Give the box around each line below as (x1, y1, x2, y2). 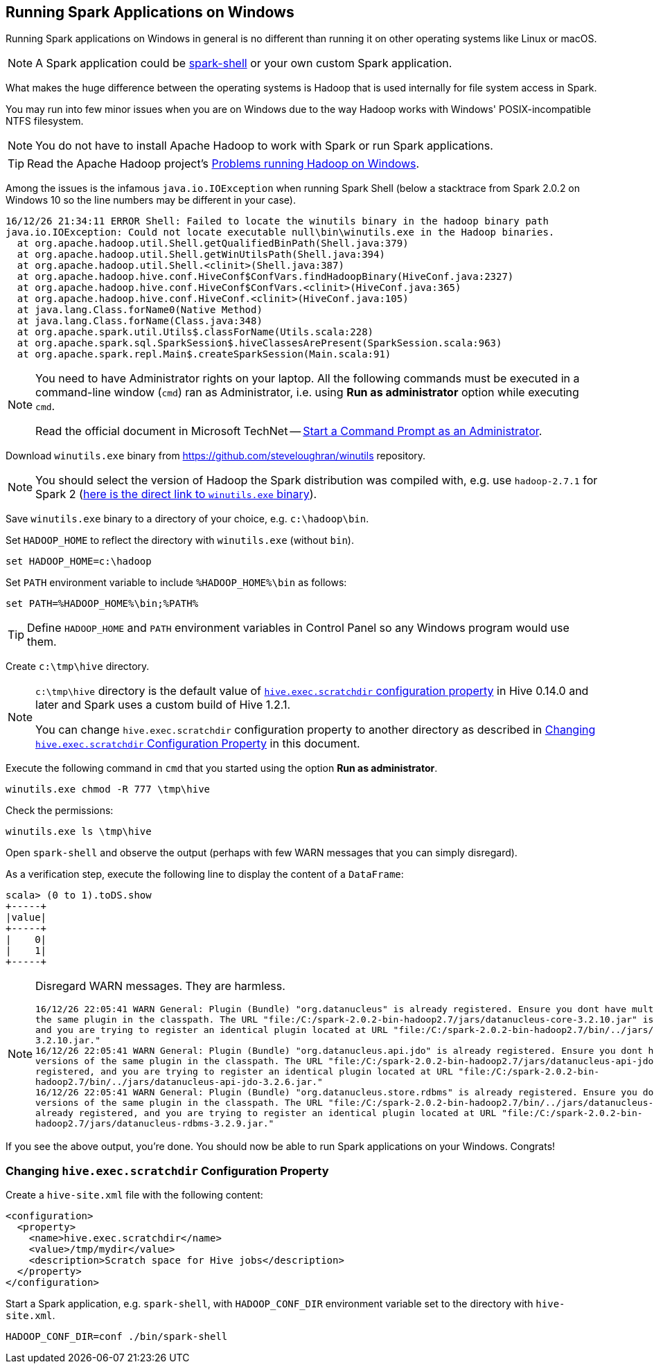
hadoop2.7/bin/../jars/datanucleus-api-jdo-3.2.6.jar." (35, 1077, 323, 1088)
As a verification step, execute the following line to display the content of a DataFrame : (6, 868, 404, 881)
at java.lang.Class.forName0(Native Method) (17, 304, 263, 316)
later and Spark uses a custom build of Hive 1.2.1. (35, 698, 291, 712)
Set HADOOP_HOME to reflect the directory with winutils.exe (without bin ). (6, 534, 354, 547)
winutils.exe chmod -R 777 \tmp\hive (6, 784, 211, 795)
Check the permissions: (6, 804, 114, 817)
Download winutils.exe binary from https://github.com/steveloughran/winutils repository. (6, 450, 426, 462)
